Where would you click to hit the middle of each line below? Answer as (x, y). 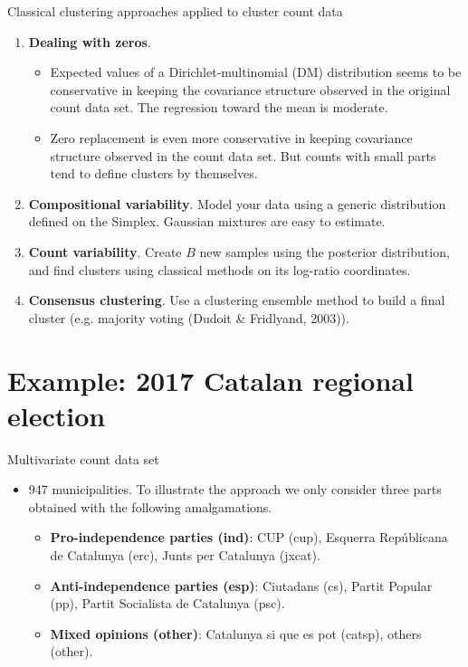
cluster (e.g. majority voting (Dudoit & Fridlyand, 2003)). (189, 317)
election (57, 415)
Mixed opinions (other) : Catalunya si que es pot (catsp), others (236, 633)
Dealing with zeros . (90, 41)
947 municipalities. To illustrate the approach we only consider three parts (235, 489)
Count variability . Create (105, 251)
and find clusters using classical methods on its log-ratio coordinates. (220, 269)
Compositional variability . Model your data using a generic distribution (237, 203)
